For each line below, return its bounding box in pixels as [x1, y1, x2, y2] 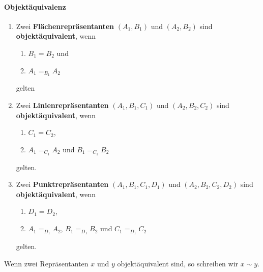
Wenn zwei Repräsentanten [4, 258, 89, 268]
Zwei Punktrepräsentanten [16, 179, 109, 189]
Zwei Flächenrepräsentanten [16, 20, 114, 31]
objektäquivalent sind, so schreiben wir [117, 258, 239, 268]
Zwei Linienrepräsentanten [16, 100, 109, 111]
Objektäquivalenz [4, 1, 66, 12]
